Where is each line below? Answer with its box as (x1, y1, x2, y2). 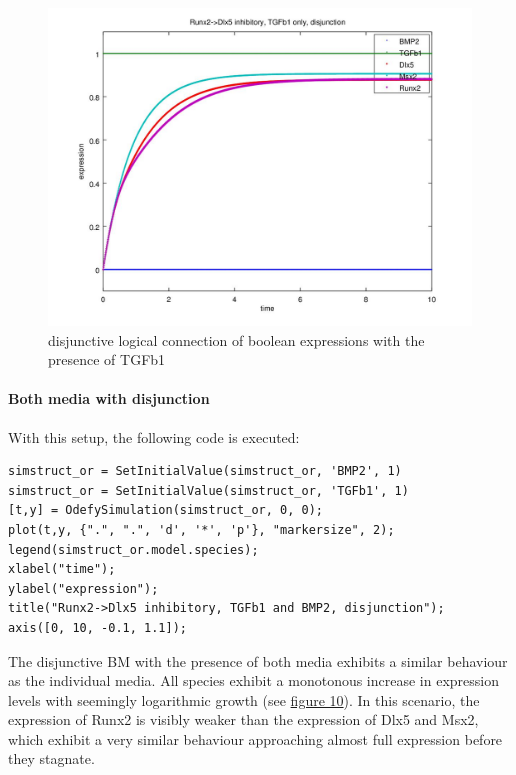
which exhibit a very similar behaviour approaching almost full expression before (8, 728, 503, 749)
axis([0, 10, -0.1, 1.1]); (8, 620, 187, 635)
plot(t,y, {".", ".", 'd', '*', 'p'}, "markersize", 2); (8, 522, 395, 537)
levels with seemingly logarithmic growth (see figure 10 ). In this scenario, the (8, 689, 480, 710)
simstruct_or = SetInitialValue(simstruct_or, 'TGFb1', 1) (8, 483, 409, 498)
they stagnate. (8, 748, 95, 769)
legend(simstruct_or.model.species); (8, 542, 259, 557)
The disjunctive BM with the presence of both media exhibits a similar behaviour (8, 650, 508, 671)
